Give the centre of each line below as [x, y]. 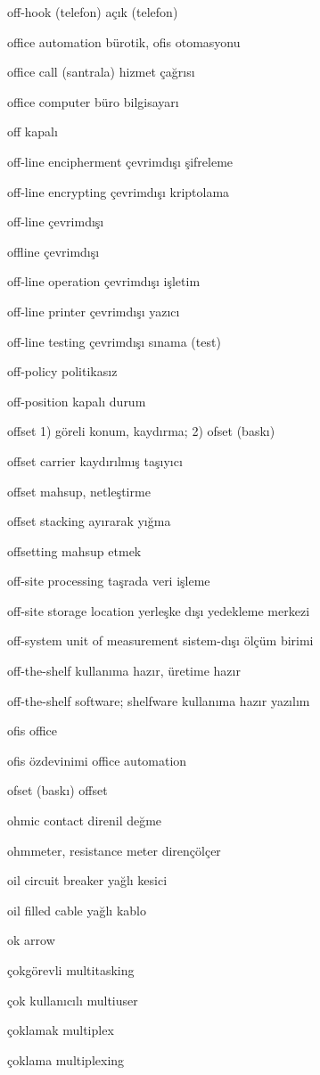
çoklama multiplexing [66, 1059]
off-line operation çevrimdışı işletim [104, 281]
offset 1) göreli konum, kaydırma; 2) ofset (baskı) [141, 431]
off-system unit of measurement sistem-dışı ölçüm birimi [160, 640]
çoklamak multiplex [61, 1030]
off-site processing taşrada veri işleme [109, 581]
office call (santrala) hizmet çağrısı [101, 72]
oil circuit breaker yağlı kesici [87, 880]
